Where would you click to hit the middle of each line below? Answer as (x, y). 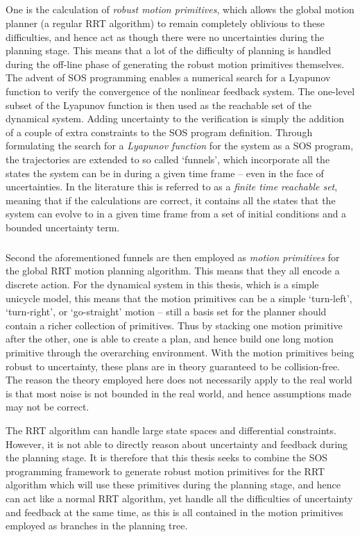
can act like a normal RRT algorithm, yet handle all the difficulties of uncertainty (179, 498)
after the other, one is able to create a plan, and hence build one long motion (170, 339)
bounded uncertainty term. (63, 227)
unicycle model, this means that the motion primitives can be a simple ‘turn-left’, (179, 298)
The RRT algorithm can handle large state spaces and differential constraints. (171, 430)
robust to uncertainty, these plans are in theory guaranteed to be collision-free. (173, 366)
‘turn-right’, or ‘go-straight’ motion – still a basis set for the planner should (166, 312)
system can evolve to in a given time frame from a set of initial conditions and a (176, 214)
